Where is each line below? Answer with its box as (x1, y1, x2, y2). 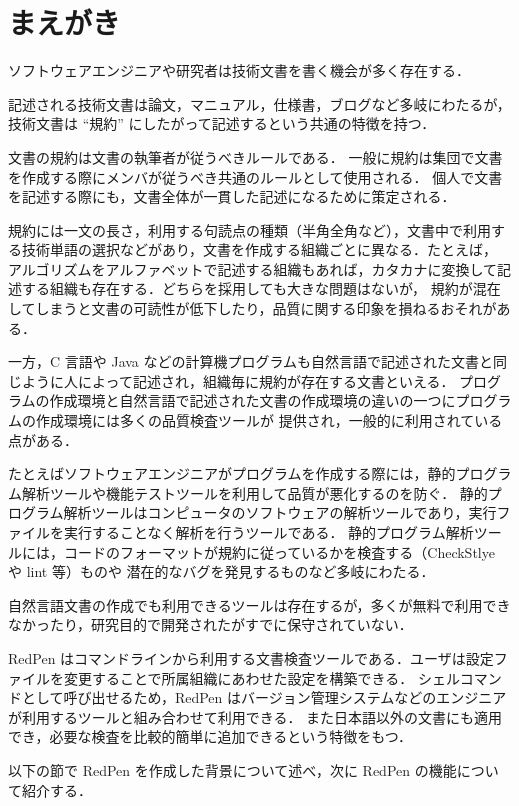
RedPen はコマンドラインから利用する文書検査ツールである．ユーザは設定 (8, 647, 494, 668)
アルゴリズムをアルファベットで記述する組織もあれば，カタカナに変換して (8, 258, 498, 279)
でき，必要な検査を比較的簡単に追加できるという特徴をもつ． (8, 726, 413, 747)
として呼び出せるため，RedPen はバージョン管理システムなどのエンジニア (21, 687, 507, 708)
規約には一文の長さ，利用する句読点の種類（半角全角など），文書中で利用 (8, 219, 491, 240)
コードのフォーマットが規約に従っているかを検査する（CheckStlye (63, 541, 495, 562)
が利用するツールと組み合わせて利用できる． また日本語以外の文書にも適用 (8, 706, 503, 727)
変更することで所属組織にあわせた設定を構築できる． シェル (63, 667, 460, 688)
